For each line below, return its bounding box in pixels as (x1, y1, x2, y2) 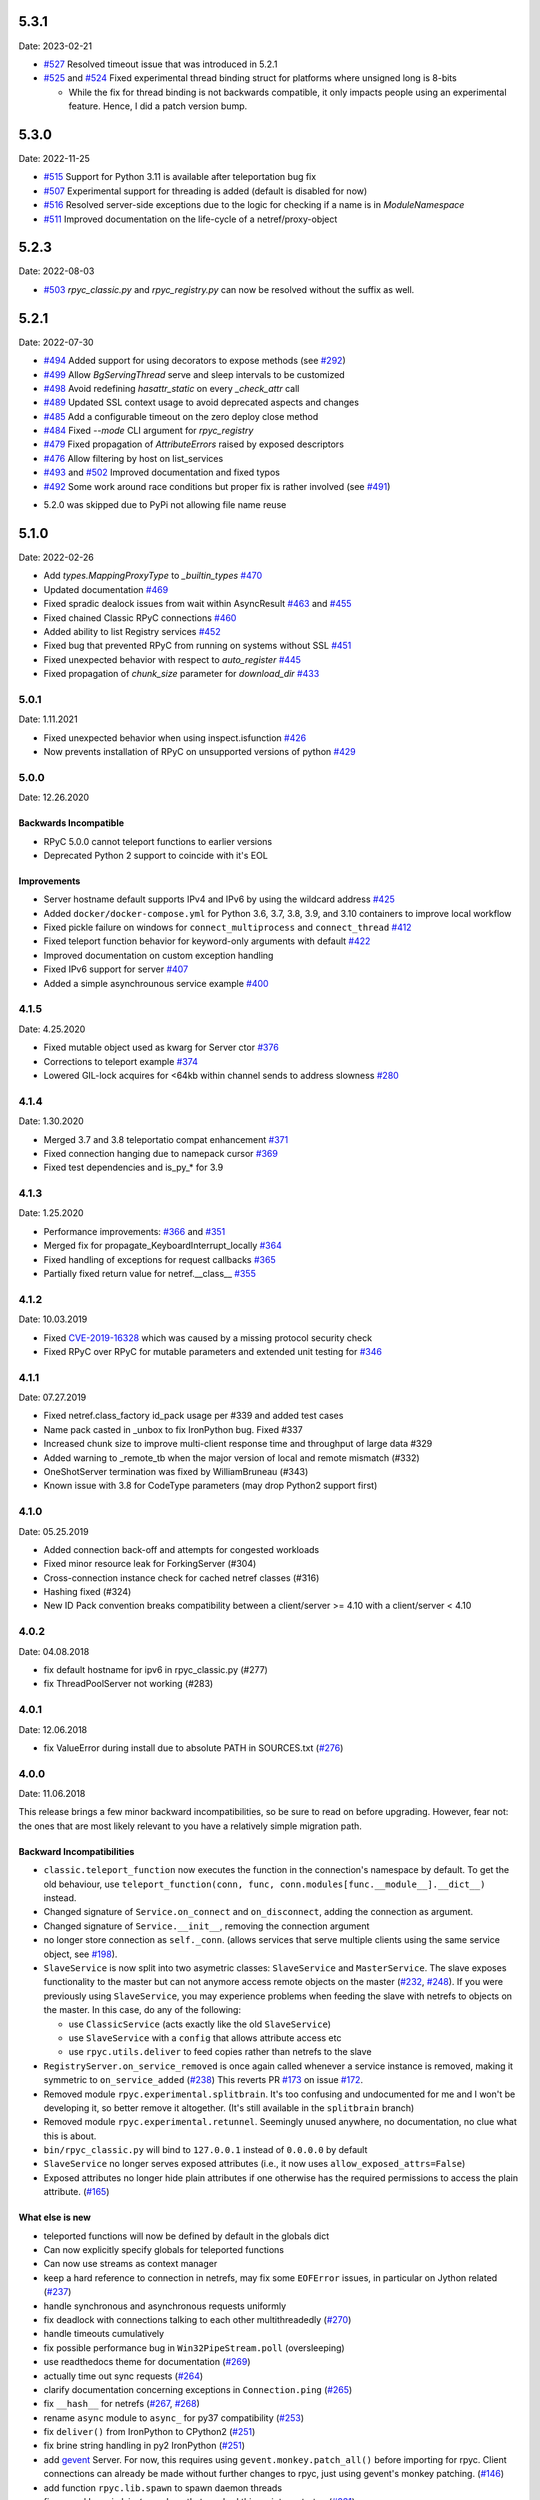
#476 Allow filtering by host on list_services (43, 452, 224, 464)
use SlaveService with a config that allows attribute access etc (68, 2031, 342, 2044)
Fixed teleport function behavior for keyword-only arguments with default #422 (43, 935, 371, 947)
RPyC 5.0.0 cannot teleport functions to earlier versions (43, 835, 273, 847)
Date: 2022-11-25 (18, 152, 90, 164)
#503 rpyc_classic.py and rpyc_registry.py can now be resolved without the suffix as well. (43, 283, 415, 295)
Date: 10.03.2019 (18, 1313, 88, 1325)
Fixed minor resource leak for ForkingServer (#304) (43, 1558, 257, 1570)
